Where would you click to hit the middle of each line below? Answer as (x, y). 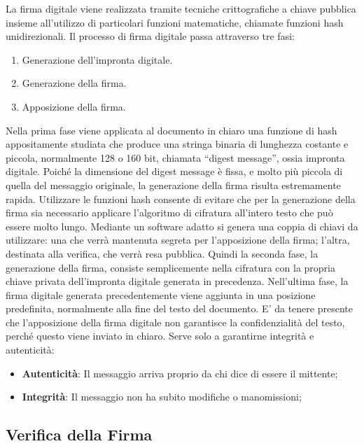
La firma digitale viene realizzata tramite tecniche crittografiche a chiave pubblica (181, 8)
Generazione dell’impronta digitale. (97, 59)
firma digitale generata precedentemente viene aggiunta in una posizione (161, 294)
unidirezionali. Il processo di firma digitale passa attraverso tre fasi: (150, 36)
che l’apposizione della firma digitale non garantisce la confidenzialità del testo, (175, 322)
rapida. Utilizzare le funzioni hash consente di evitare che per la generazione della (181, 198)
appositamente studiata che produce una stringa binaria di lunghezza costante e (177, 144)
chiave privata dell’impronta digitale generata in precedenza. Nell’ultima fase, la (177, 281)
